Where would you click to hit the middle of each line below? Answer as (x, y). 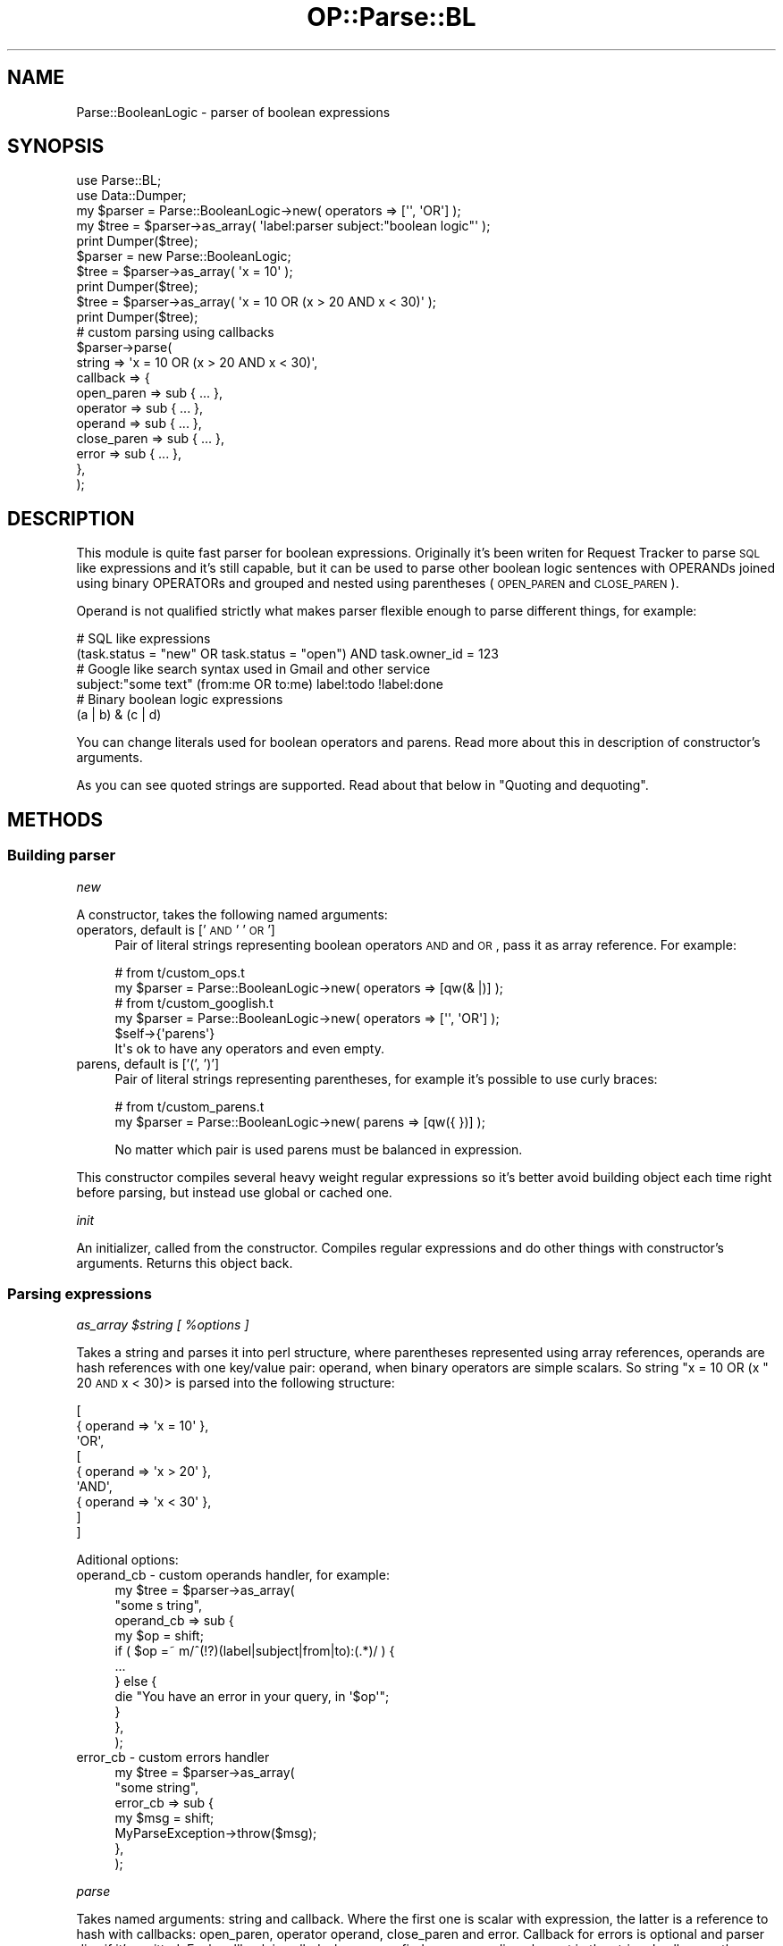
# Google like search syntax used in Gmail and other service (253, 669)
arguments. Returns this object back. (185, 1262)
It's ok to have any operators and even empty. (249, 1048)
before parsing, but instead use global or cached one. (234, 1192)
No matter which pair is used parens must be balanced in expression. (319, 1149)
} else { (136, 1682)
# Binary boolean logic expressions (180, 700)
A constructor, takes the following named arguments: (232, 914)
